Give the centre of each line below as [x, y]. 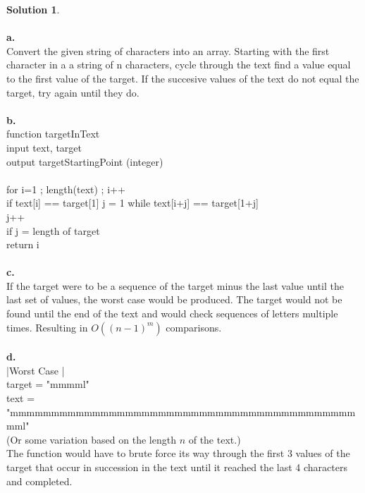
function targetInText [53, 134]
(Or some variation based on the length [91, 439]
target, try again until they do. [73, 92]
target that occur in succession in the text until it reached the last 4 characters [177, 467]
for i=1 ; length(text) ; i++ [66, 189]
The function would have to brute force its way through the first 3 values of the [178, 453]
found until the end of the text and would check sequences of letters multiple [172, 314]
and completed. [39, 481]
